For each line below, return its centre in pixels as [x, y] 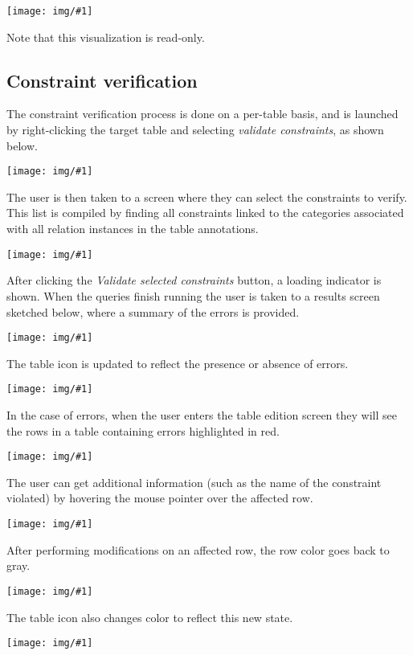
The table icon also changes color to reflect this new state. [150, 617]
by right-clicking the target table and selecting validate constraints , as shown [195, 130]
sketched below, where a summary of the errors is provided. [153, 311]
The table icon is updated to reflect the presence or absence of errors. [178, 363]
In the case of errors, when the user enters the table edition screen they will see [202, 415]
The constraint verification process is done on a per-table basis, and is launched [202, 114]
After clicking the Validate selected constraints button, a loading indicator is [194, 280]
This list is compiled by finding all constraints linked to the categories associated [205, 213]
